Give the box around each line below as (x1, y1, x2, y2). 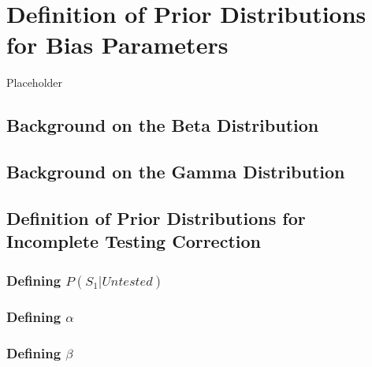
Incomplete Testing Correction (6, 229, 261, 253)
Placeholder (6, 74, 63, 91)
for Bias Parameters (6, 28, 229, 61)
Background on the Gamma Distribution (6, 159, 345, 184)
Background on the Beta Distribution (6, 113, 319, 137)
